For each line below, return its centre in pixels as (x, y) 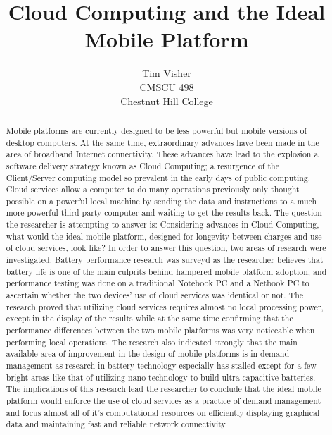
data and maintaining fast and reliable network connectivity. (117, 424)
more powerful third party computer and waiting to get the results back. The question (164, 213)
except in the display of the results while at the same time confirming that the (149, 318)
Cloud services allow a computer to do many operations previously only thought (153, 189)
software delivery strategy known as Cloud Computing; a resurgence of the (142, 165)
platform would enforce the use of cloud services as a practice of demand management (164, 400)
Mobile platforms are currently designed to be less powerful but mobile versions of (157, 130)
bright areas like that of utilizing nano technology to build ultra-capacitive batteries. (161, 377)
